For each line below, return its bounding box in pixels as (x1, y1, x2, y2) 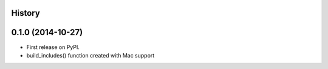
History (11, 8, 41, 18)
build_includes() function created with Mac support (26, 51, 155, 59)
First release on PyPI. (26, 43, 80, 51)
